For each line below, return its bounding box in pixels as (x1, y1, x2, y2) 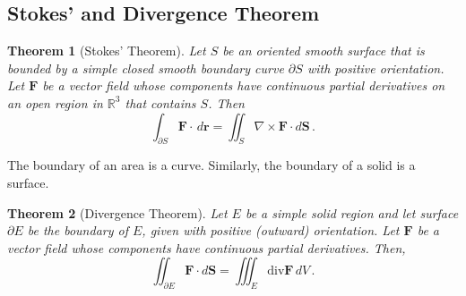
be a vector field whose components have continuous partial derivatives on (42, 76, 445, 95)
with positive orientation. (306, 58, 444, 77)
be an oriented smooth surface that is (222, 41, 425, 60)
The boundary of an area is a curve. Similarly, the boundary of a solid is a (7, 156, 416, 174)
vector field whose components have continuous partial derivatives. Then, (7, 238, 406, 257)
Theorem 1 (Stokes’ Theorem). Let (7, 41, 206, 60)
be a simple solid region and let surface (245, 203, 459, 222)
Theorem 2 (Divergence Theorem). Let (7, 203, 228, 222)
